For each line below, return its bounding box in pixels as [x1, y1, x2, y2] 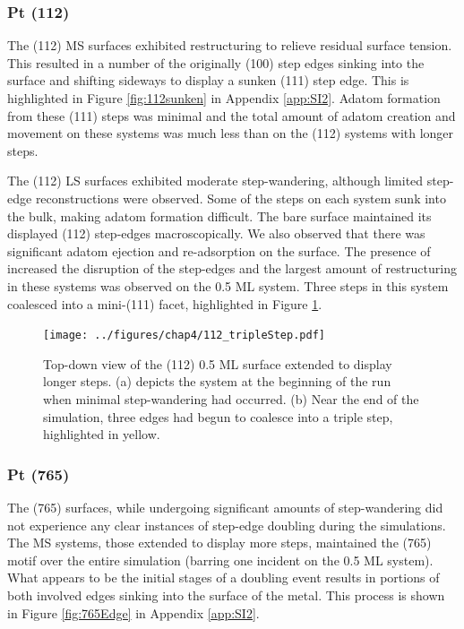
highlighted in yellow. [43, 425, 160, 444]
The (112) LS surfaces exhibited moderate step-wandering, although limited [7, 171, 424, 190]
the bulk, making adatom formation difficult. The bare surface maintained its [7, 206, 432, 225]
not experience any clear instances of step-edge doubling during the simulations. [7, 515, 446, 534]
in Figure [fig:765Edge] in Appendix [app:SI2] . [7, 603, 260, 622]
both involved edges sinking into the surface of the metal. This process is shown [7, 585, 445, 604]
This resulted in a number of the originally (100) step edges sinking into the [7, 53, 425, 72]
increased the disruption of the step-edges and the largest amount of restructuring [7, 259, 457, 278]
